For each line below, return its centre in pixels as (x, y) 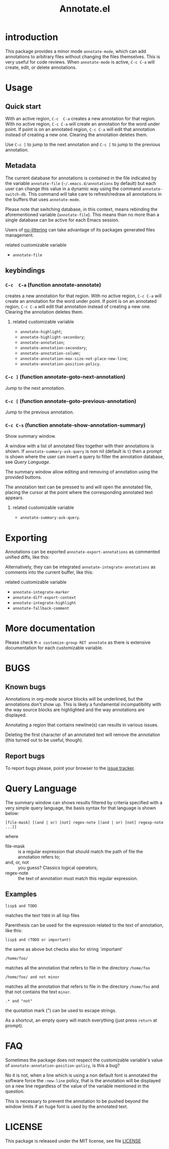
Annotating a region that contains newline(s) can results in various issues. (82, 725)
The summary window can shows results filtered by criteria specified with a (84, 802)
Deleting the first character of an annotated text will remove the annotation (83, 735)
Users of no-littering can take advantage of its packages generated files (80, 229)
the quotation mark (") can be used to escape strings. (61, 1010)
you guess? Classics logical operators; (58, 867)
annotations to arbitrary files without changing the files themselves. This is (83, 57)
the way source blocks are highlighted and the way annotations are (75, 710)
